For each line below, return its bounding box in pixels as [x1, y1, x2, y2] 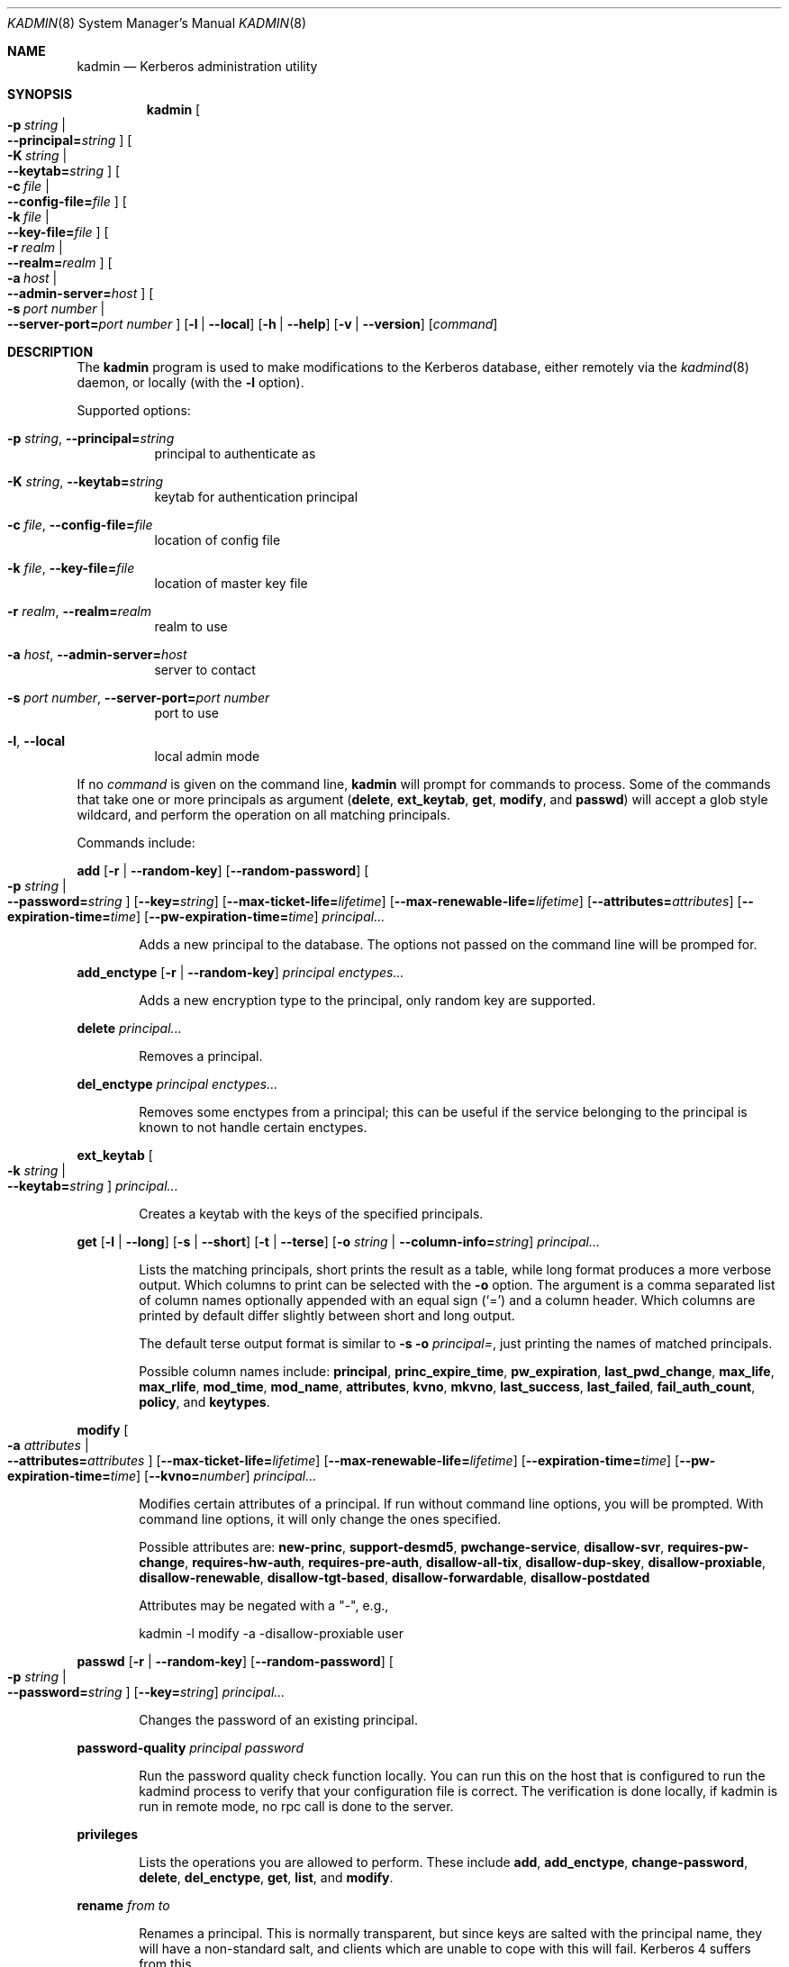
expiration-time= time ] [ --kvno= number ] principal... [7, 1468, 317, 1483]
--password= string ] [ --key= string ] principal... [7, 1684, 286, 1700]
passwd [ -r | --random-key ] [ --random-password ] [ [77, 1654, 394, 1669]
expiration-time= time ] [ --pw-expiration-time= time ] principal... [7, 909, 385, 924]
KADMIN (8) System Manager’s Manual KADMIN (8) [7, 15, 307, 31]
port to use [154, 705, 219, 721]
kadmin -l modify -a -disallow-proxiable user [139, 1626, 404, 1641]
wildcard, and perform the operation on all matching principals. [77, 807, 450, 822]
